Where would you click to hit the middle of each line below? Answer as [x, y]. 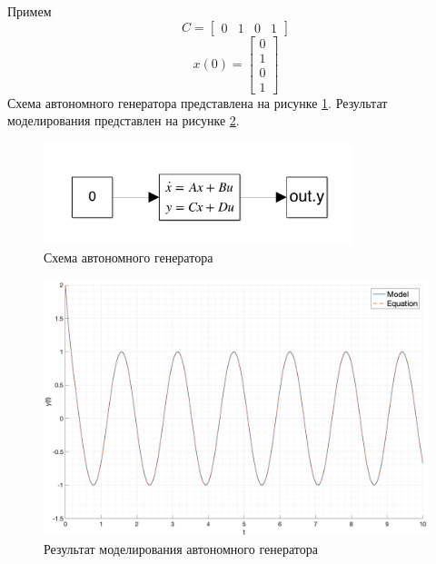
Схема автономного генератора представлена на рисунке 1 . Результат [198, 102]
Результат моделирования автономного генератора [181, 548]
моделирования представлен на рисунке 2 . [124, 120]
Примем [30, 11]
